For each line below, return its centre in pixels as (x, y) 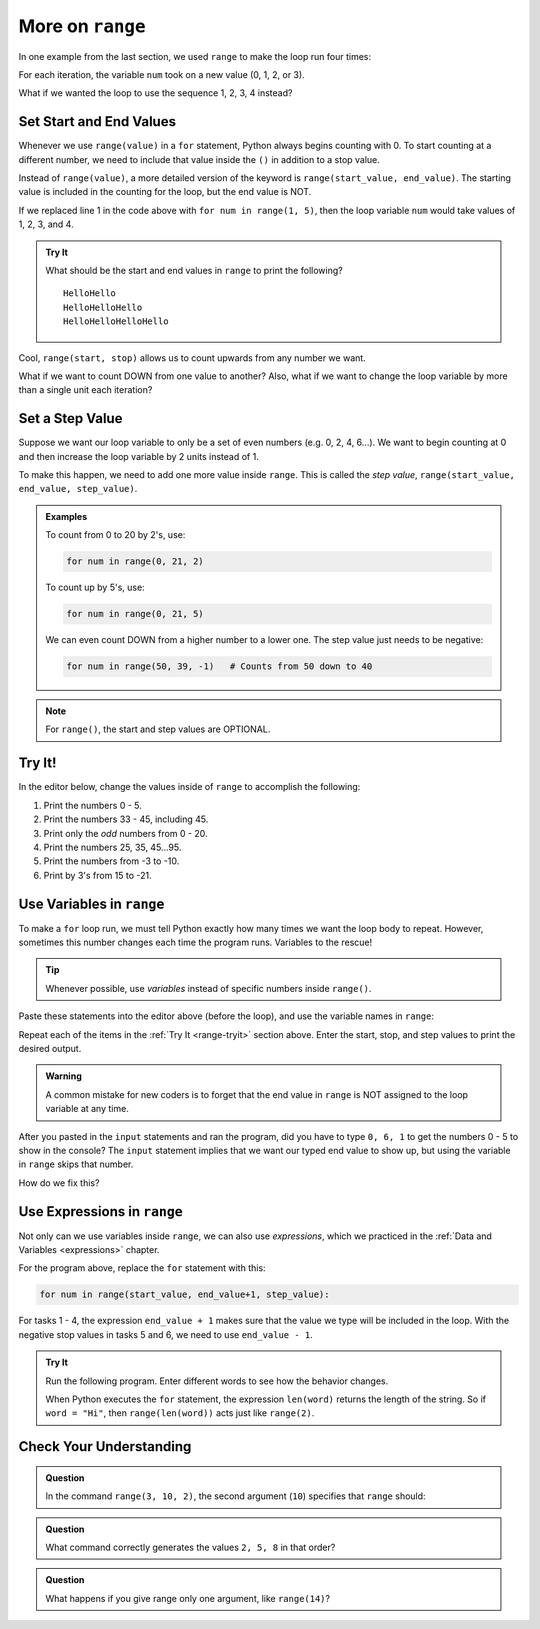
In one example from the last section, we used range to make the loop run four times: (195, 56)
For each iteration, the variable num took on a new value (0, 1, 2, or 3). (161, 74)
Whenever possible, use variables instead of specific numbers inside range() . (208, 988)
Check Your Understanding (105, 1446)
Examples (66, 516)
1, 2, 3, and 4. (46, 224)
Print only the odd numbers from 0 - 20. (126, 833)
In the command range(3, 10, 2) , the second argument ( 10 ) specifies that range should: (235, 1496)
